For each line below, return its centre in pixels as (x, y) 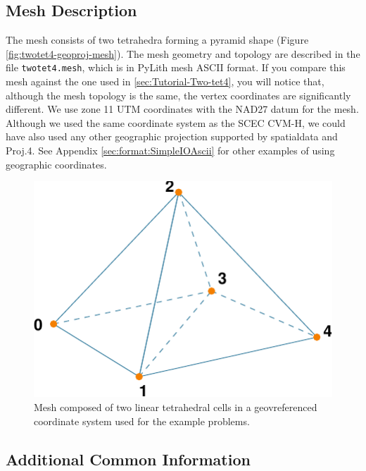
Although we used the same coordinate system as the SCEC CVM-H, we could (176, 122)
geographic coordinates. (56, 164)
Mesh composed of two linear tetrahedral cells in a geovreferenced (176, 407)
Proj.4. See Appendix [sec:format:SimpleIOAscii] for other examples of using (170, 151)
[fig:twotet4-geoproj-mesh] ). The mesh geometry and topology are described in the (183, 53)
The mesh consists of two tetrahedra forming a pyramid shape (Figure (157, 40)
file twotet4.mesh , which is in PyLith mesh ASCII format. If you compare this (176, 67)
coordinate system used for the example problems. (142, 421)
